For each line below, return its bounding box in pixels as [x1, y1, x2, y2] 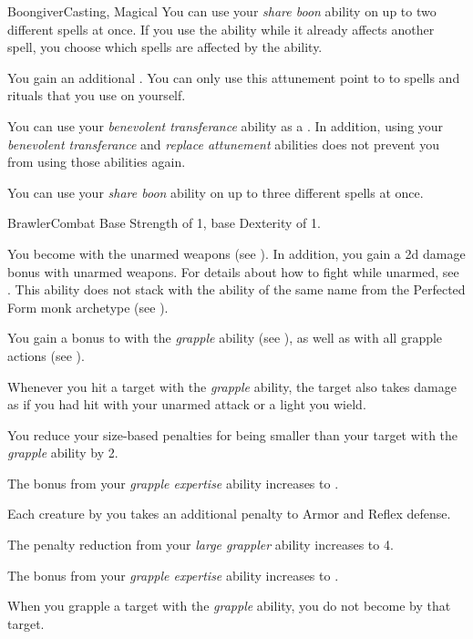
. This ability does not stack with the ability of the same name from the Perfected [7, 280, 466, 299]
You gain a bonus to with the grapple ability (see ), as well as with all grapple [7, 328, 443, 347]
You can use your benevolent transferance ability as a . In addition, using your [7, 116, 444, 135]
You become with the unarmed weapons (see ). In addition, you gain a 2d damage [7, 243, 466, 263]
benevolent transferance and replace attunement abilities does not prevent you [7, 134, 439, 153]
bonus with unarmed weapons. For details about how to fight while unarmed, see [7, 262, 459, 281]
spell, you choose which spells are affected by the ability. [7, 37, 323, 57]
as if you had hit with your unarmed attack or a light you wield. [7, 395, 366, 414]
